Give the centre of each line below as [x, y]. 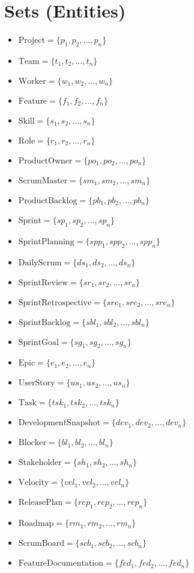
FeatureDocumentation [61, 564]
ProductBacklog [48, 201]
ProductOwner [45, 161]
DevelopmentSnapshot [59, 423]
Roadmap [36, 524]
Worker [32, 81]
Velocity [34, 483]
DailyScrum [40, 263]
